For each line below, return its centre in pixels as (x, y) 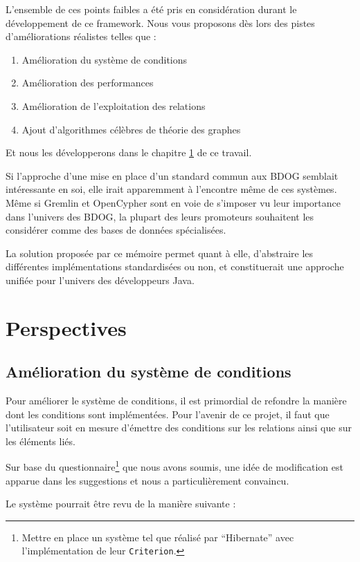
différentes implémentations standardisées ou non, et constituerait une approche (175, 266)
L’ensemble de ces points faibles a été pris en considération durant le (151, 9)
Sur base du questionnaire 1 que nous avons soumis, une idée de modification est (174, 466)
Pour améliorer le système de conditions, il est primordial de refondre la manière (176, 401)
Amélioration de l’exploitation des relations (114, 105)
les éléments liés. (40, 441)
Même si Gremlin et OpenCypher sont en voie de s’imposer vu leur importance (173, 202)
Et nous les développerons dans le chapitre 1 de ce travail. (129, 152)
